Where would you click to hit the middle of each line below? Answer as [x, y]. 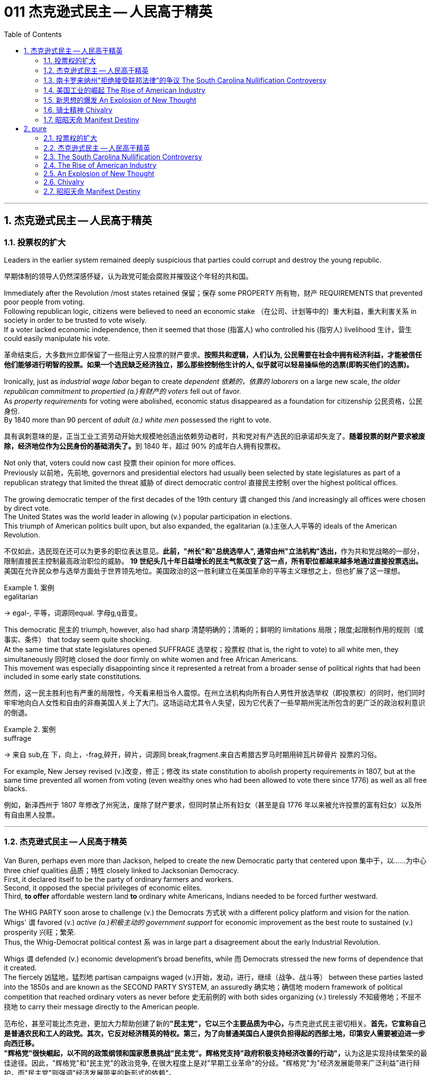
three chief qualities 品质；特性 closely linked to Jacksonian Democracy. [122, 870]
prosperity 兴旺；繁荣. [40, 932]
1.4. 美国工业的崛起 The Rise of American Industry [125, 90]
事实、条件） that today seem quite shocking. [78, 639]
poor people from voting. [44, 302]
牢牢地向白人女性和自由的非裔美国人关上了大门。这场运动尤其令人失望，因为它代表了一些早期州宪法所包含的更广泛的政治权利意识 [215, 702]
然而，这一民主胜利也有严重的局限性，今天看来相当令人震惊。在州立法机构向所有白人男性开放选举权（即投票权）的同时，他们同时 [215, 692]
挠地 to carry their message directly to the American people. [102, 1006]
